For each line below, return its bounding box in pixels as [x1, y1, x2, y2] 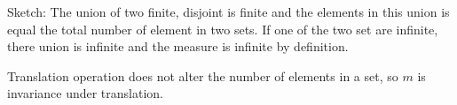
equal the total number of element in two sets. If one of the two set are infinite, [7, 19, 438, 38]
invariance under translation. [7, 84, 164, 102]
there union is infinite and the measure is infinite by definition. [7, 37, 349, 56]
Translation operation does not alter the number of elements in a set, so [7, 66, 398, 85]
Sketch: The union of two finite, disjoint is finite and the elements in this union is [7, 3, 450, 20]
